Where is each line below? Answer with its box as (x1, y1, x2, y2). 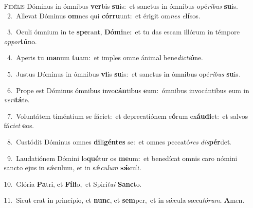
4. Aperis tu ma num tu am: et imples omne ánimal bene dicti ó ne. (7, 52, 203, 63)
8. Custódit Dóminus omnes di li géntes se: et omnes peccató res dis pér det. (7, 136, 232, 146)
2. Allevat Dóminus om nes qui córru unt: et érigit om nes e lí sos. (7, 10, 200, 20)
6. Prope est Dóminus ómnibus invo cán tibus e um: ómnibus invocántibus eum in (7, 85, 250, 95)
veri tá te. (4, 95, 30, 105)
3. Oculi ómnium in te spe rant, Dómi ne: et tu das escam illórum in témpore (7, 27, 240, 37)
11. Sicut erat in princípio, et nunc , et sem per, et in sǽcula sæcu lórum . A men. (4, 195, 245, 205)
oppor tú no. (4, 36, 37, 46)
